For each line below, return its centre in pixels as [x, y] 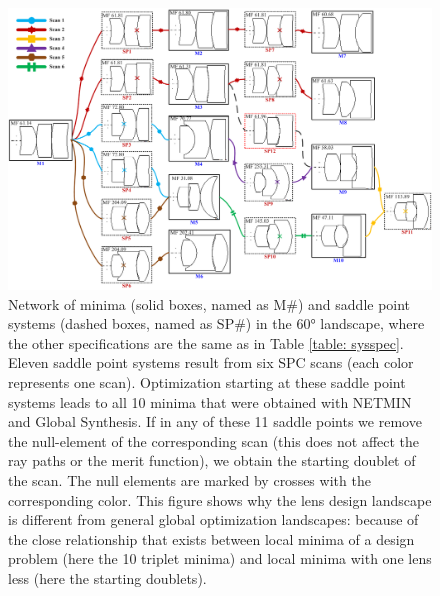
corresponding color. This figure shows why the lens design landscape [220, 499]
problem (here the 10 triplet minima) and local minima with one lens [220, 558]
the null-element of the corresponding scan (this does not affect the [214, 440]
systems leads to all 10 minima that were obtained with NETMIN [210, 401]
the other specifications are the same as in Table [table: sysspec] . [206, 342]
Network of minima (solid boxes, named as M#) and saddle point [209, 303]
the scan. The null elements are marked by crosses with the [189, 479]
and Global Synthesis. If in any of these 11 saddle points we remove [215, 421]
